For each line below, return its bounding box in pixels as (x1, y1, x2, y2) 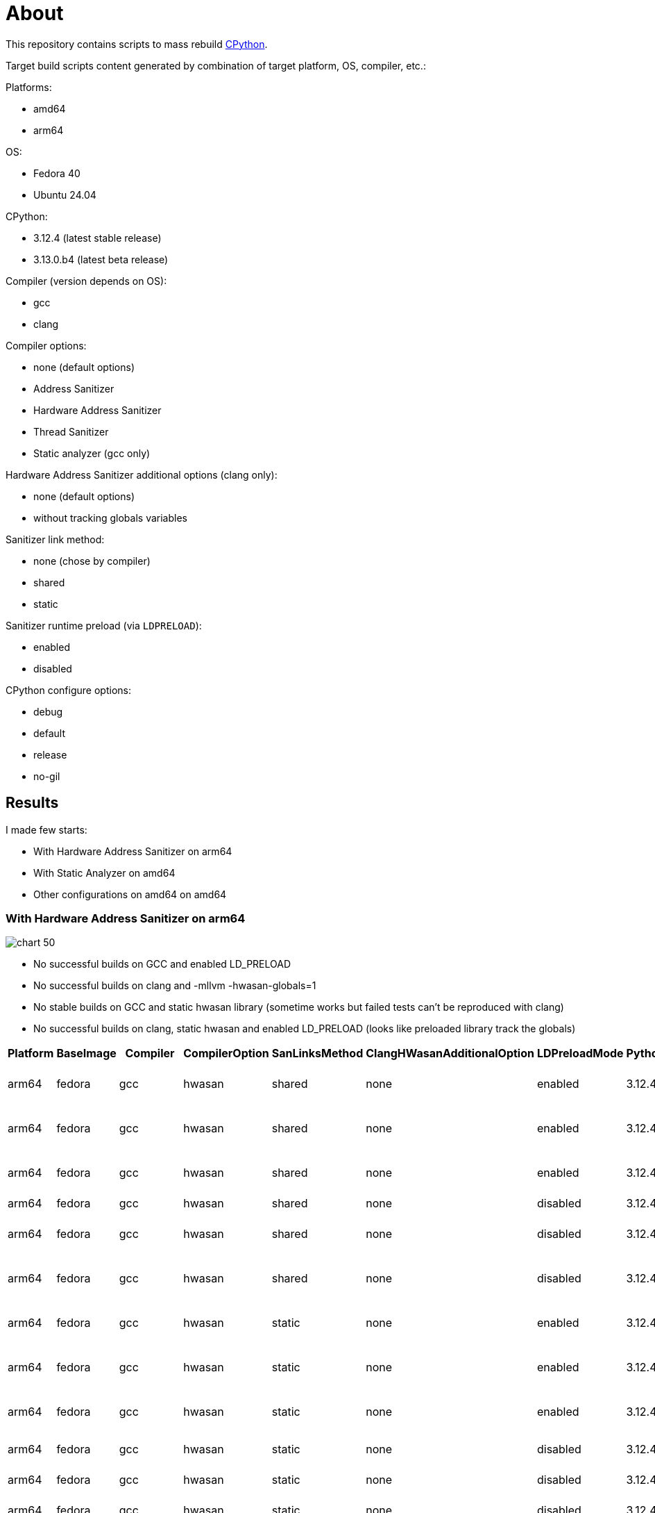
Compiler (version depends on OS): (6, 274, 167, 287)
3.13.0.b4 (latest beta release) (33, 253, 169, 265)
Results (6, 794, 59, 812)
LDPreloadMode (536, 1046, 624, 1061)
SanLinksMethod (271, 1046, 364, 1061)
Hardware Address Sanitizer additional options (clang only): (6, 468, 278, 481)
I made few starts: (6, 823, 87, 836)
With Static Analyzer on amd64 (33, 866, 176, 879)
